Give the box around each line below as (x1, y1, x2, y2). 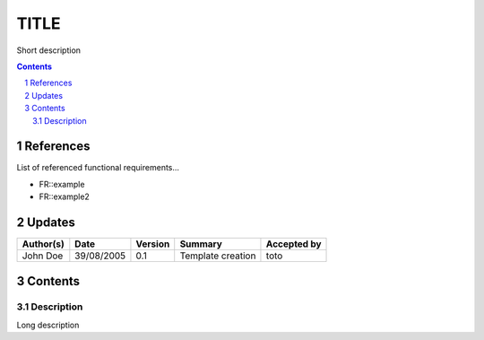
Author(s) (22, 238, 65, 250)
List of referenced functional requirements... (16, 162, 179, 173)
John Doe (22, 249, 64, 262)
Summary (179, 238, 223, 250)
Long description (16, 319, 80, 330)
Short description (16, 45, 81, 56)
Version (135, 238, 170, 250)
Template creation (179, 249, 256, 262)
